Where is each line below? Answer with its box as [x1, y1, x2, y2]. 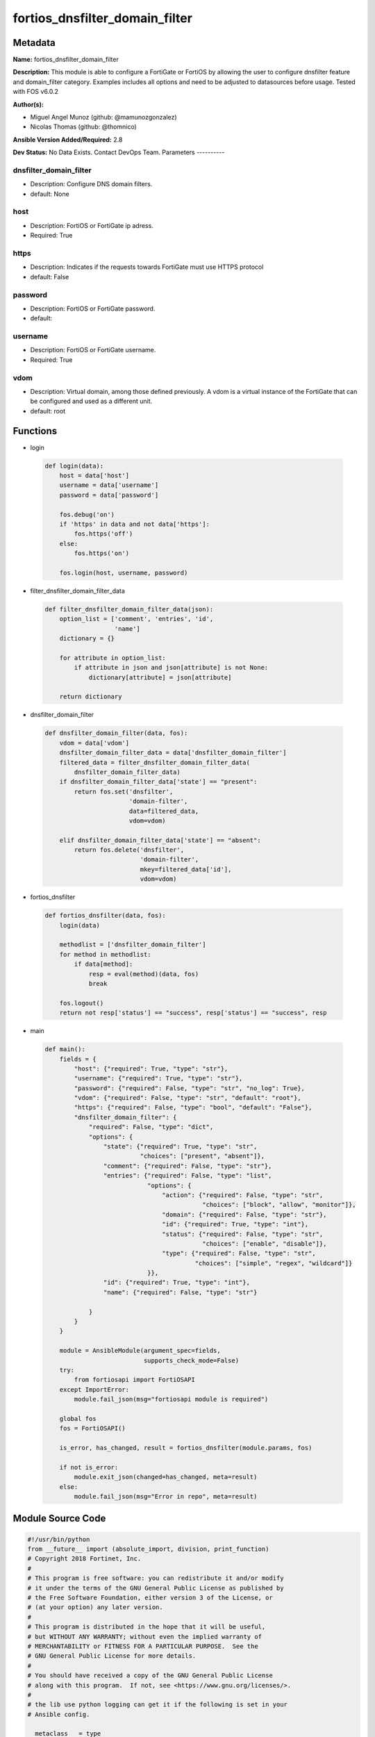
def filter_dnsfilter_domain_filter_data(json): [44, 605, 214, 613]
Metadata [12, 37, 56, 49]
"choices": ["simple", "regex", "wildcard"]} [194, 1259, 353, 1267]
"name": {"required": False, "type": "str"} [103, 1288, 258, 1296]
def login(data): [44, 462, 104, 470]
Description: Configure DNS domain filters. [30, 180, 153, 188]
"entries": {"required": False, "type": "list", [103, 1171, 272, 1180]
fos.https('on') [74, 550, 130, 557]
